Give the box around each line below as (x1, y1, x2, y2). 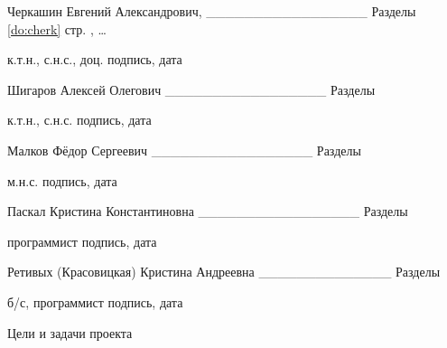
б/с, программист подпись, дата (7, 292, 183, 311)
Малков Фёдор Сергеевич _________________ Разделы (7, 140, 361, 159)
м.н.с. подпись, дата (7, 171, 117, 190)
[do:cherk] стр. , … (7, 19, 107, 38)
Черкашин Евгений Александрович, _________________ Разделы (7, 2, 416, 20)
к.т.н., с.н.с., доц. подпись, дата (7, 50, 182, 69)
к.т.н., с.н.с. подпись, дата (7, 110, 152, 129)
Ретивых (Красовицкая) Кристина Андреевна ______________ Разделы (7, 262, 441, 281)
